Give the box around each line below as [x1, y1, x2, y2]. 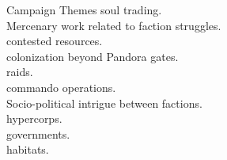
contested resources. [6, 32, 103, 49]
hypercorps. [6, 110, 62, 127]
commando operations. [6, 78, 116, 95]
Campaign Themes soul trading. [6, 2, 162, 17]
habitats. [6, 141, 49, 158]
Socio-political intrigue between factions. [6, 94, 202, 111]
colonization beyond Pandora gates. [6, 48, 179, 64]
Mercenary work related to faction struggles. [6, 17, 221, 33]
